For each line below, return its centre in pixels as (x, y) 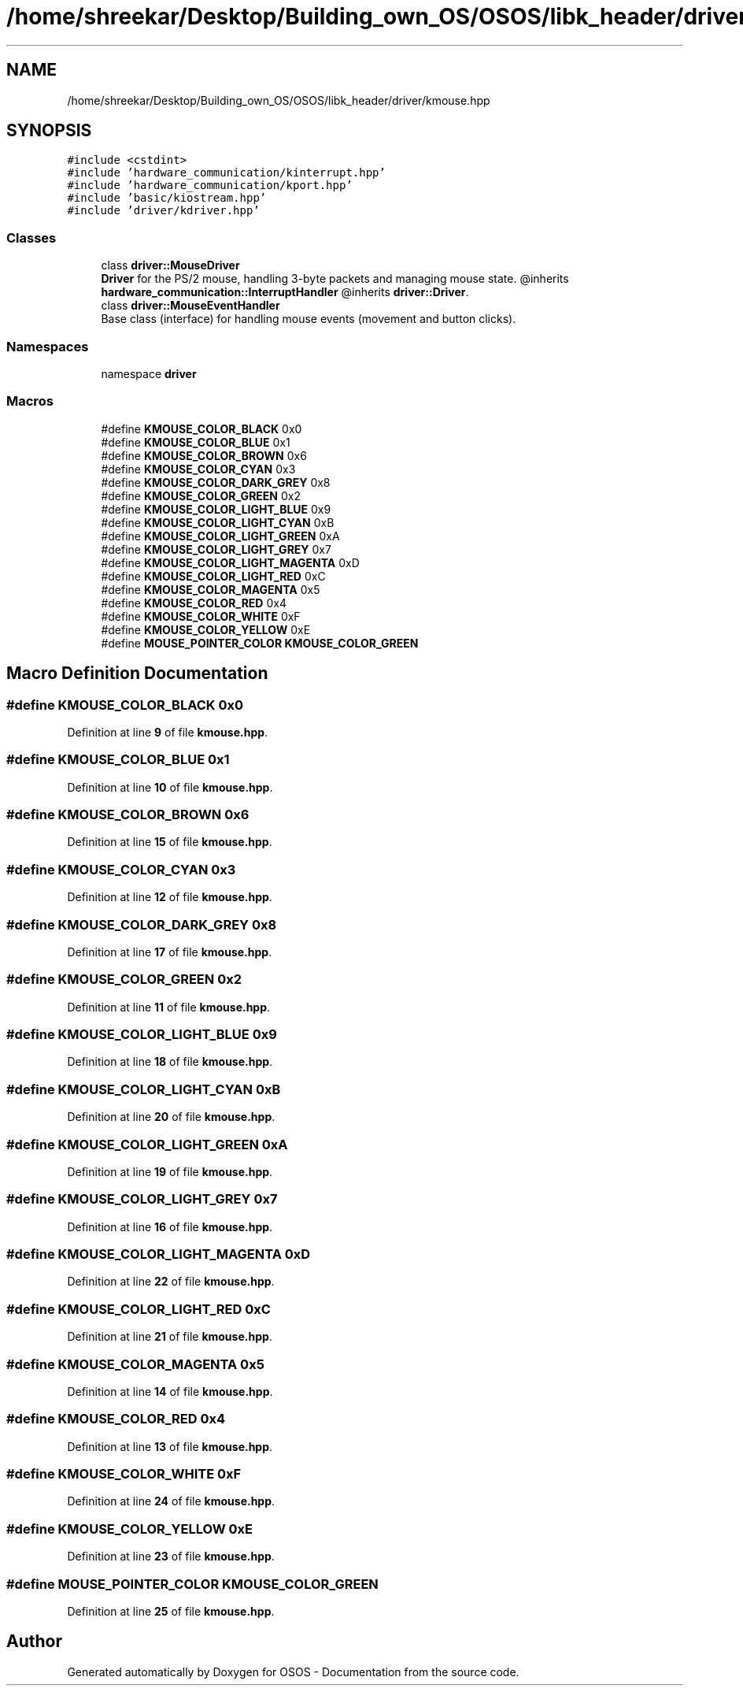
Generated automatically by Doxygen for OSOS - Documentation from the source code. (293, 1672)
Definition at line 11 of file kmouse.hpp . (169, 1007)
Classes (31, 237)
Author (34, 1642)
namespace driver (149, 373)
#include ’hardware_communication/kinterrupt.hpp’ (226, 173)
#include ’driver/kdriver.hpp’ (163, 211)
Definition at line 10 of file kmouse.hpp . (170, 787)
